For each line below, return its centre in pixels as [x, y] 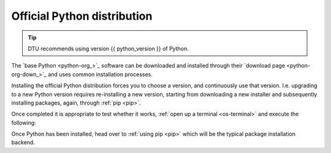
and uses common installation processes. [101, 74]
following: [24, 122]
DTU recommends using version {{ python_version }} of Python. [108, 49]
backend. [23, 143]
